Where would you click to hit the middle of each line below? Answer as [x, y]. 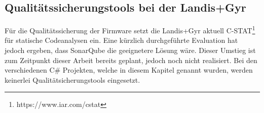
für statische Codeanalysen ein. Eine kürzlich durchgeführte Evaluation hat [121, 40]
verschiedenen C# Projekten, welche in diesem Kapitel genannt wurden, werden [129, 70]
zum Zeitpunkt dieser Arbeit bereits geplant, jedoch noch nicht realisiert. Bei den [131, 60]
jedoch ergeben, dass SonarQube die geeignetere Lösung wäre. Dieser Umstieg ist [130, 50]
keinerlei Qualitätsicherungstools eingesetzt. [72, 79]
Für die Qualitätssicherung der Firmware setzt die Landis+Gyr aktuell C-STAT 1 [130, 30]
